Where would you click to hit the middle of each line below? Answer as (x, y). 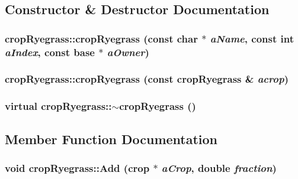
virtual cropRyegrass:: (58, 106)
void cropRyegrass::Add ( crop (77, 167)
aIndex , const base (50, 52)
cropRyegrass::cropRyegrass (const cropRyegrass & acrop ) (147, 79)
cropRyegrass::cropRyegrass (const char (101, 38)
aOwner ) (128, 52)
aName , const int (252, 38)
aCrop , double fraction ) (219, 167)
